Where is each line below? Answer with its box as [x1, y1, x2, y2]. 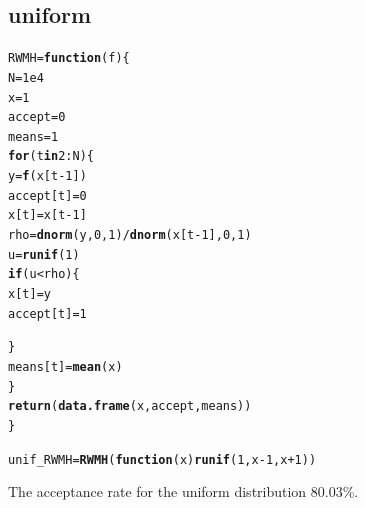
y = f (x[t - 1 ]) [8, 169, 87, 184]
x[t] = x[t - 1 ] [8, 208, 87, 223]
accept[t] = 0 [8, 188, 87, 203]
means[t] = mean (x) [8, 360, 123, 375]
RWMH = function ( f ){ [8, 51, 130, 66]
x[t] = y [8, 287, 51, 302]
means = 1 [8, 129, 59, 144]
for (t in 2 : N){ [8, 149, 94, 164]
